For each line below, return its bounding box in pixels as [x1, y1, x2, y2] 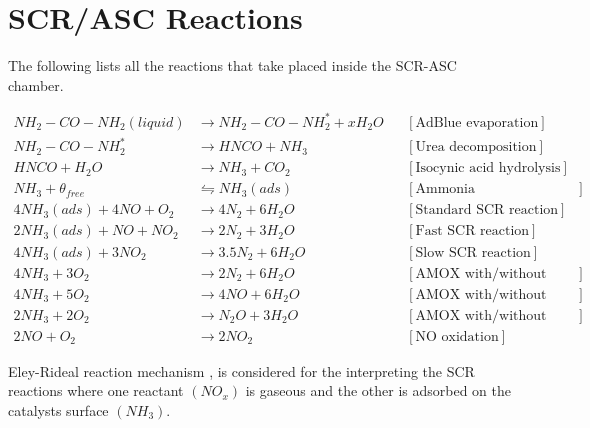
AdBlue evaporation [415, 115, 539, 130]
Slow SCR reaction [415, 245, 531, 260]
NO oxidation [415, 329, 499, 344]
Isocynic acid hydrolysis [415, 161, 561, 176]
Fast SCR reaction [415, 224, 530, 239]
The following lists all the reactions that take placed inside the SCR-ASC [8, 55, 457, 76]
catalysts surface [8, 399, 109, 420]
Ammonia [415, 182, 475, 197]
